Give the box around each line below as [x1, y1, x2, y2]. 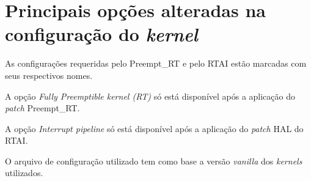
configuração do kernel [5, 21, 198, 47]
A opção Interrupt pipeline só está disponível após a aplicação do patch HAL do [5, 122, 304, 135]
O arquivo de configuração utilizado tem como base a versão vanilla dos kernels [5, 154, 302, 167]
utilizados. [5, 166, 43, 179]
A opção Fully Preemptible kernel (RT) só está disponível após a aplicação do [5, 89, 296, 102]
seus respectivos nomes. [5, 68, 93, 81]
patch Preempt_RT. [5, 102, 80, 114]
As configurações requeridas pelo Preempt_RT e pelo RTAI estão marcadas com [5, 57, 307, 70]
